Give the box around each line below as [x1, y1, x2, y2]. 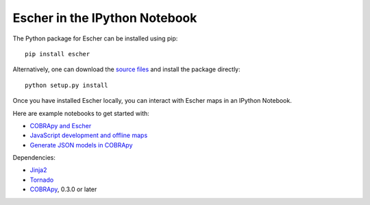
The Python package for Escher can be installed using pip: [12, 34, 178, 43]
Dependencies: [12, 154, 56, 162]
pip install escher [25, 50, 90, 58]
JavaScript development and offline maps [29, 131, 148, 140]
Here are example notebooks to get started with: [12, 109, 150, 117]
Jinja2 [29, 166, 47, 174]
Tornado [29, 176, 54, 184]
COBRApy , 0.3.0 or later [29, 185, 97, 193]
